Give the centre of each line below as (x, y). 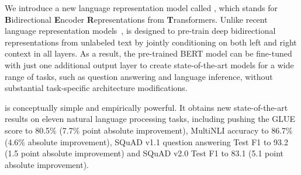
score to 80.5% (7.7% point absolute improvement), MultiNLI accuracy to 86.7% (149, 130)
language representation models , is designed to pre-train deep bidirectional (140, 31)
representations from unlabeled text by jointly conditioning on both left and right (151, 42)
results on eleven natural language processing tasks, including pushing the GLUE (150, 119)
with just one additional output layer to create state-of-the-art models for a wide (149, 64)
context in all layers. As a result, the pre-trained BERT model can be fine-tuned (148, 53)
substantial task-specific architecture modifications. (96, 88)
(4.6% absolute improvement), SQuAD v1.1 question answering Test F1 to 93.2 (146, 141)
